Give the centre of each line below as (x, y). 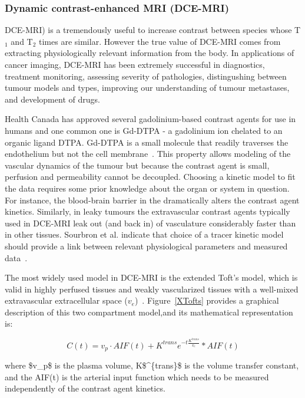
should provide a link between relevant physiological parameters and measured (146, 246)
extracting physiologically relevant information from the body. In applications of (150, 53)
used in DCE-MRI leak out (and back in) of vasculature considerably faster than (150, 223)
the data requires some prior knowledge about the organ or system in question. (147, 188)
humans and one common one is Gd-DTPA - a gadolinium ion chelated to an (144, 130)
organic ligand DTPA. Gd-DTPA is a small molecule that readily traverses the (147, 142)
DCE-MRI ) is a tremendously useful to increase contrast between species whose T (153, 30)
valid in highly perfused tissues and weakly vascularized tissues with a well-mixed (152, 289)
